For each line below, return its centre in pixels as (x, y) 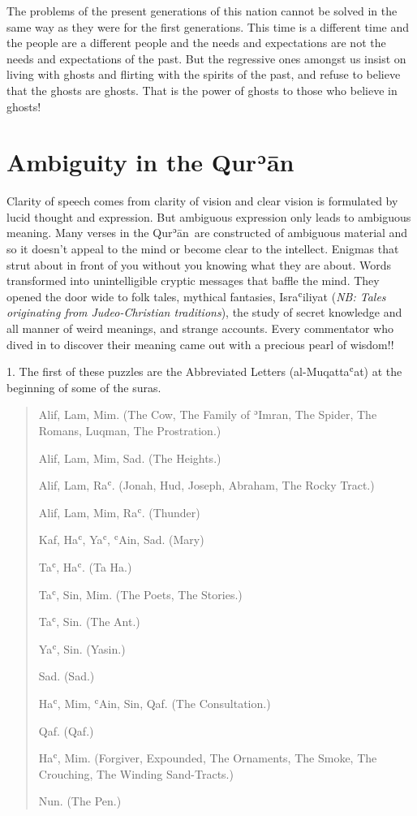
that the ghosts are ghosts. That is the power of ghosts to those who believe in (202, 90)
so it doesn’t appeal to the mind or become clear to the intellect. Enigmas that (203, 249)
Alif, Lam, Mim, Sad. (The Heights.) (130, 458)
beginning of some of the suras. (84, 387)
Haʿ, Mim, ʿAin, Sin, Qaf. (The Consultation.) (155, 703)
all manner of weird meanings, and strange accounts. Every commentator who (200, 328)
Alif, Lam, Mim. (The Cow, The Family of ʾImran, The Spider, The (208, 414)
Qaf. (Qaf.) (66, 730)
